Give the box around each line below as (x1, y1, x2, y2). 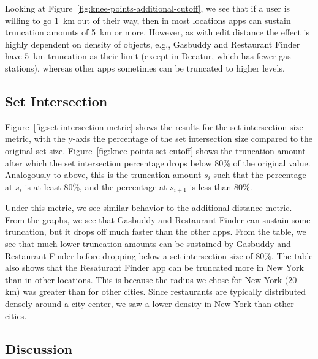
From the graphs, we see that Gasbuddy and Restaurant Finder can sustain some (5, 213, 311, 226)
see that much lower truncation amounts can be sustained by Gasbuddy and (5, 237, 291, 250)
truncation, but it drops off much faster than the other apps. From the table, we (5, 225, 306, 238)
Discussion (5, 339, 73, 358)
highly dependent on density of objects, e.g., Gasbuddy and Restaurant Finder (5, 37, 300, 50)
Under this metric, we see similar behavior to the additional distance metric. (5, 201, 292, 214)
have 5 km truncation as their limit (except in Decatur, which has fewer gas (5, 50, 291, 62)
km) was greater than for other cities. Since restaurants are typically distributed (5, 285, 306, 298)
